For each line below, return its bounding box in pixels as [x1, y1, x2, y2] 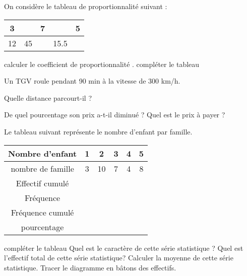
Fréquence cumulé [11, 206, 74, 218]
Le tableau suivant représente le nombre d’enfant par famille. [4, 126, 193, 136]
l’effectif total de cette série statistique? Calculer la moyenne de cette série [4, 252, 233, 263]
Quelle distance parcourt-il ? [4, 92, 92, 103]
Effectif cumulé [16, 177, 69, 189]
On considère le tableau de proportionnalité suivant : [4, 1, 167, 11]
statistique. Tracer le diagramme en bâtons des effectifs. [4, 262, 176, 272]
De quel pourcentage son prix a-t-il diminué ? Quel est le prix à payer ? [4, 109, 225, 120]
